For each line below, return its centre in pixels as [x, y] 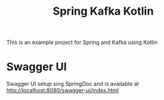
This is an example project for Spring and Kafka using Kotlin [82, 42]
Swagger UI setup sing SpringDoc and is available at [73, 84]
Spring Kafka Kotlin [103, 11]
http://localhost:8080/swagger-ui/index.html [63, 90]
